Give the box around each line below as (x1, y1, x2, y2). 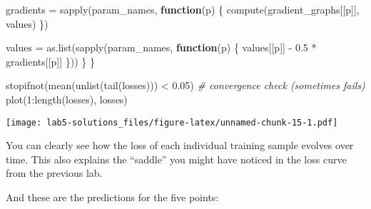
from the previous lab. (6, 165, 103, 180)
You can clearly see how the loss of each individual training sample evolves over (6, 138, 354, 153)
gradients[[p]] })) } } (6, 53, 95, 68)
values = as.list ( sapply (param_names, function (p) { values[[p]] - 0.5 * (6, 40, 317, 55)
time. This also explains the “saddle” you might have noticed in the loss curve (6, 151, 347, 166)
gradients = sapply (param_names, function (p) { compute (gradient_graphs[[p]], (6, 2, 360, 16)
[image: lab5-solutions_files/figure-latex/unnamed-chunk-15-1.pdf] (6, 117, 338, 128)
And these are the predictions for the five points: (6, 190, 219, 204)
